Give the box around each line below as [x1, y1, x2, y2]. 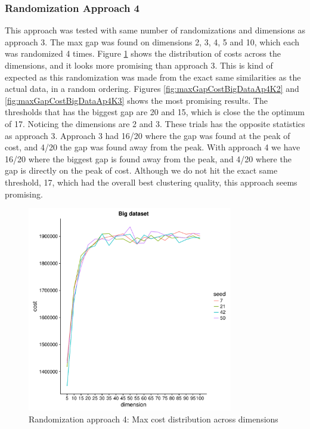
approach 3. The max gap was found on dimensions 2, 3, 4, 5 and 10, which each [5, 35, 300, 48]
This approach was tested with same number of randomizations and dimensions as [5, 24, 305, 36]
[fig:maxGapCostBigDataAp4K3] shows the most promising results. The [5, 94, 268, 106]
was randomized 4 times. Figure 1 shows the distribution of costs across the [5, 47, 281, 60]
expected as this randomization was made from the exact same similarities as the [5, 70, 301, 83]
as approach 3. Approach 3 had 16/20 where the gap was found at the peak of [5, 129, 290, 141]
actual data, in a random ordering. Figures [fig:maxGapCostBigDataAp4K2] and [5, 82, 299, 95]
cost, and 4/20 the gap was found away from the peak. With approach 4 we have [5, 141, 300, 153]
